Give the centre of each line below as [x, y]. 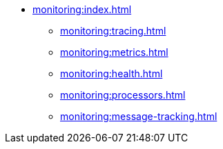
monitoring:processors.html [123, 95]
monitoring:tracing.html [113, 31]
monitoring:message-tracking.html [139, 116]
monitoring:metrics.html [114, 52]
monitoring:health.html [111, 73]
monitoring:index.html [82, 9]
